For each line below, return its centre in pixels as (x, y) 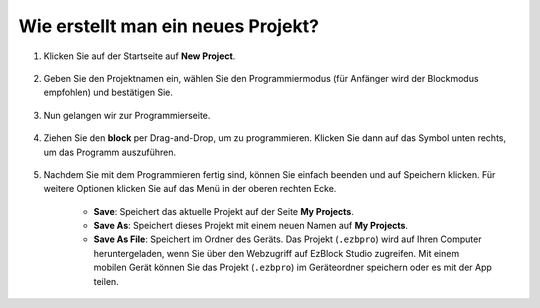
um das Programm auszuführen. (110, 152)
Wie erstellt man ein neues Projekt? (169, 26)
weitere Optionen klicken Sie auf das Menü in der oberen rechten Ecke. (190, 189)
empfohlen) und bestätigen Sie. (108, 92)
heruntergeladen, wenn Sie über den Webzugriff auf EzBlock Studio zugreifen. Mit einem (276, 253)
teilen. (106, 281)
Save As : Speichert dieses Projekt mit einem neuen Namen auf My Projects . (251, 226)
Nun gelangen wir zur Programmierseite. (127, 115)
